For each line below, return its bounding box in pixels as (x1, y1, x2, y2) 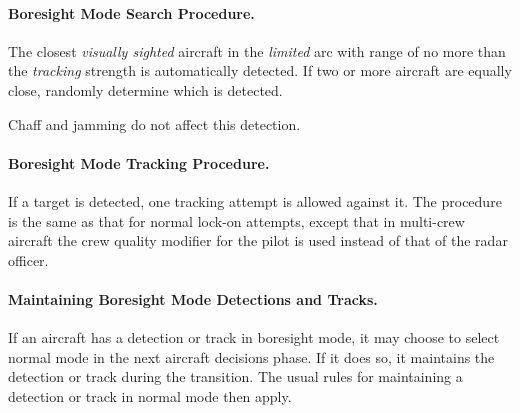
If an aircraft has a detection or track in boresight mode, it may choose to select (8, 327, 500, 348)
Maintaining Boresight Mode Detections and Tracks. (8, 288, 378, 309)
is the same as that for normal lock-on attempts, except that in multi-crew (8, 210, 465, 231)
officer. (8, 249, 49, 270)
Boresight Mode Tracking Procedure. (8, 152, 270, 173)
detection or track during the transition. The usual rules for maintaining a (8, 366, 463, 387)
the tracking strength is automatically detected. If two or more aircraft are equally (8, 60, 512, 81)
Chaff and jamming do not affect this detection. (8, 113, 301, 134)
